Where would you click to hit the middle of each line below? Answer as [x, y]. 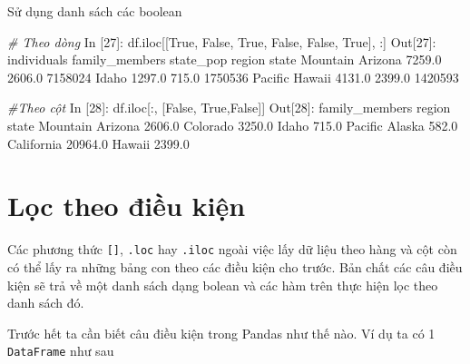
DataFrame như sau [61, 351]
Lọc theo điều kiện [127, 206]
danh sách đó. [46, 303]
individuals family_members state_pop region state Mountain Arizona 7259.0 [225, 59]
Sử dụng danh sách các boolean [95, 11]
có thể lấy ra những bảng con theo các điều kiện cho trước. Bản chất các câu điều [235, 266]
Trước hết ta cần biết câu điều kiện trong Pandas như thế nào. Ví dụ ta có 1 [221, 333]
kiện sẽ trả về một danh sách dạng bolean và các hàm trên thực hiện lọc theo [223, 285]
